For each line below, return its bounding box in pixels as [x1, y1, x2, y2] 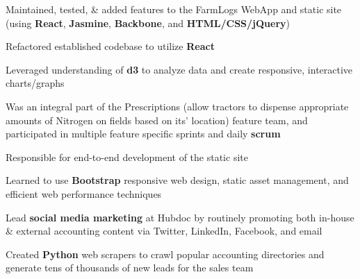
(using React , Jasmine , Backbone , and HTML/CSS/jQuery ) [6, 15, 290, 30]
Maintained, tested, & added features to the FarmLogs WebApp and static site [6, 2, 342, 16]
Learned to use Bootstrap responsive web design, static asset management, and [6, 173, 349, 187]
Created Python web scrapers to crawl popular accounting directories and [6, 246, 325, 261]
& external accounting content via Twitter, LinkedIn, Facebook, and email [6, 223, 322, 238]
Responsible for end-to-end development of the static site [6, 149, 248, 164]
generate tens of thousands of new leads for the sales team [6, 260, 254, 275]
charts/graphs [6, 76, 65, 90]
